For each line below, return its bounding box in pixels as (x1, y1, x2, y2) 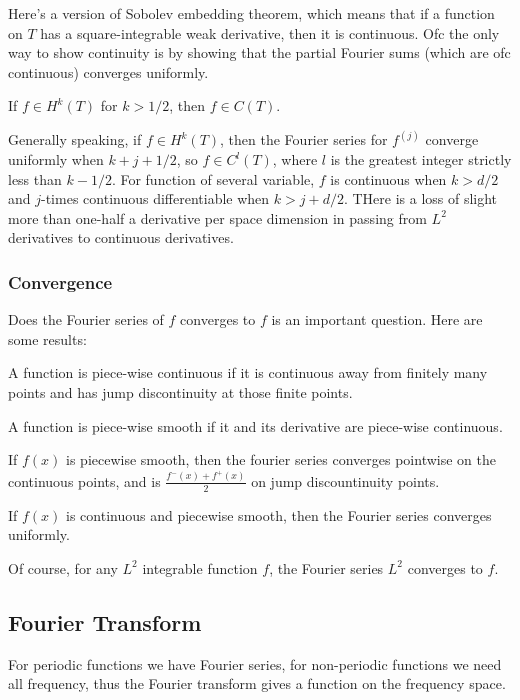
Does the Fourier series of (8, 309, 164, 330)
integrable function (142, 557, 258, 578)
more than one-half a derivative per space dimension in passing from (8, 207, 427, 228)
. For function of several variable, (111, 168, 315, 189)
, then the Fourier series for (220, 129, 388, 150)
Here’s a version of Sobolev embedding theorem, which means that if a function (8, 3, 495, 23)
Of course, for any (8, 557, 118, 578)
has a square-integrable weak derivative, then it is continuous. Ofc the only (40, 22, 500, 43)
